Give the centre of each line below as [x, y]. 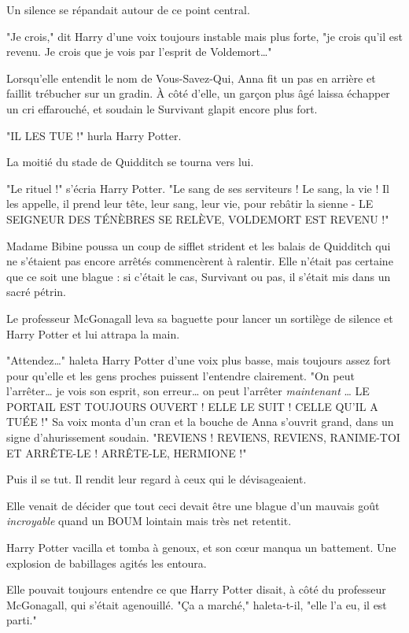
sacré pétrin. [36, 292]
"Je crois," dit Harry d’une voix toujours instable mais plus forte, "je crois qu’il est [204, 36]
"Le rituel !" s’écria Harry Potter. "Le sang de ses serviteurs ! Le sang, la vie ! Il [198, 188]
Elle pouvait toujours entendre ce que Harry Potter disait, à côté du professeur [196, 589]
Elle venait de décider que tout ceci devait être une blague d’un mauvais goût [193, 505]
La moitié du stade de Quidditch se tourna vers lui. [130, 162]
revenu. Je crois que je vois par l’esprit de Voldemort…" [139, 52]
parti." [22, 620]
